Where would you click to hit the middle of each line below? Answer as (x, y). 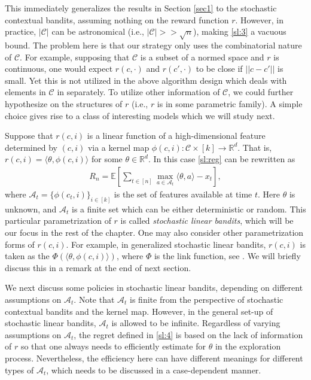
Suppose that (29, 136)
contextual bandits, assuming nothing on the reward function (117, 19)
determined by (31, 147)
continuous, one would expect (59, 69)
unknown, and (31, 209)
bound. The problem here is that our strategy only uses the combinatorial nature (153, 45)
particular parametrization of (58, 221)
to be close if (219, 69)
